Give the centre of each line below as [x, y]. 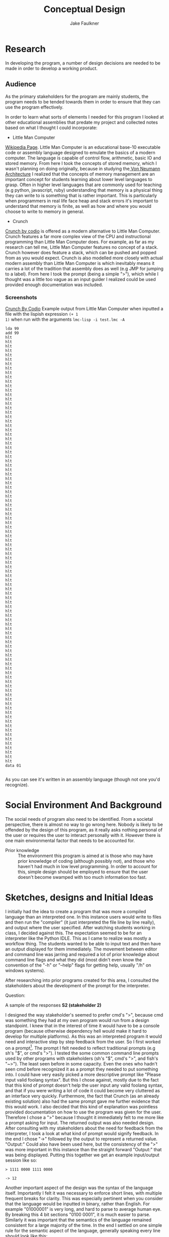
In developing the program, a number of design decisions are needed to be [83, 63]
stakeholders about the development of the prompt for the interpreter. [77, 985]
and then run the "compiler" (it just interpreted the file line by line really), [80, 922]
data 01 [13, 765]
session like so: [21, 1160]
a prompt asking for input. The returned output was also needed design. [80, 1123]
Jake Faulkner [84, 23]
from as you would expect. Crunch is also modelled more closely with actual [84, 258]
